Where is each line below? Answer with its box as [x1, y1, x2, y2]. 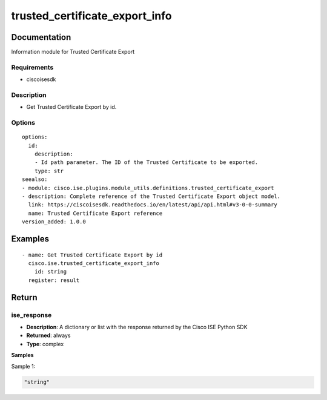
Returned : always [26, 332, 71, 339]
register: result [28, 277, 80, 284]
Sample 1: [11, 362, 36, 370]
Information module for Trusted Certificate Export [11, 48, 135, 56]
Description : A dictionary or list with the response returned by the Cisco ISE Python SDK [26, 323, 248, 330]
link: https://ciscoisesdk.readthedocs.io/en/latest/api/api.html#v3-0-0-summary [28, 202, 278, 208]
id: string [34, 268, 67, 275]
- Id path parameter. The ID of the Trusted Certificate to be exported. [34, 159, 259, 166]
